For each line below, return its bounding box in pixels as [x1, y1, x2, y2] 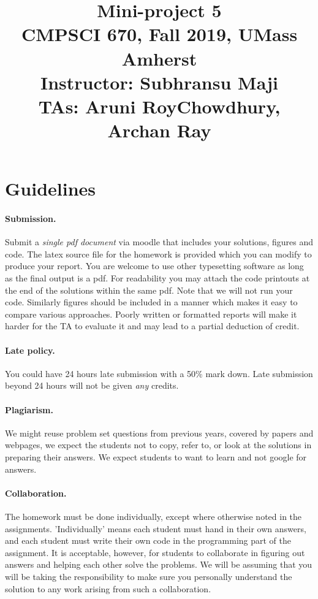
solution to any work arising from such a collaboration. [5, 582, 211, 595]
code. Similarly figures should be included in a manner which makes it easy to [5, 296, 298, 308]
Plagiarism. [5, 403, 53, 416]
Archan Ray [107, 118, 211, 143]
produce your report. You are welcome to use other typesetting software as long [5, 259, 304, 272]
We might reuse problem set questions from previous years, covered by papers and [5, 426, 314, 439]
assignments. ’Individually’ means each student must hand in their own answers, [5, 522, 306, 535]
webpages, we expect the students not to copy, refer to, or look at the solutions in [5, 438, 312, 451]
